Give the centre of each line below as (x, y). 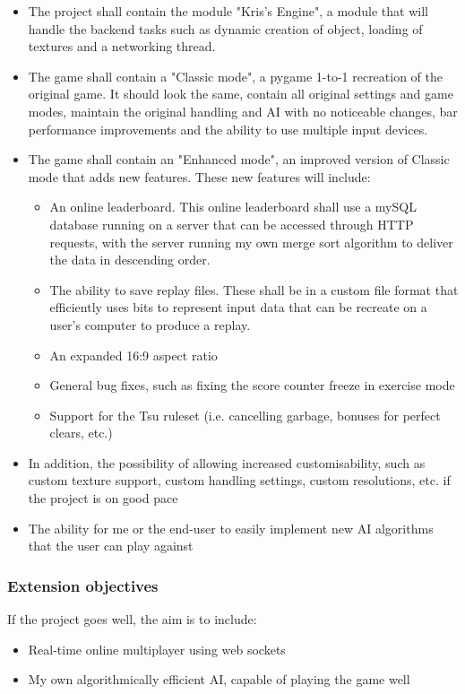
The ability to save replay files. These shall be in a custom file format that (254, 289)
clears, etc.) (81, 433)
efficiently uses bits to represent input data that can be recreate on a (238, 307)
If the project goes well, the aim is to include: (132, 619)
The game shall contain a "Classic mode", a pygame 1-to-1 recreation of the (236, 76)
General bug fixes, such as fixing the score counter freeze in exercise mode (252, 385)
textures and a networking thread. (122, 46)
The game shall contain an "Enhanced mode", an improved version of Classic (239, 159)
